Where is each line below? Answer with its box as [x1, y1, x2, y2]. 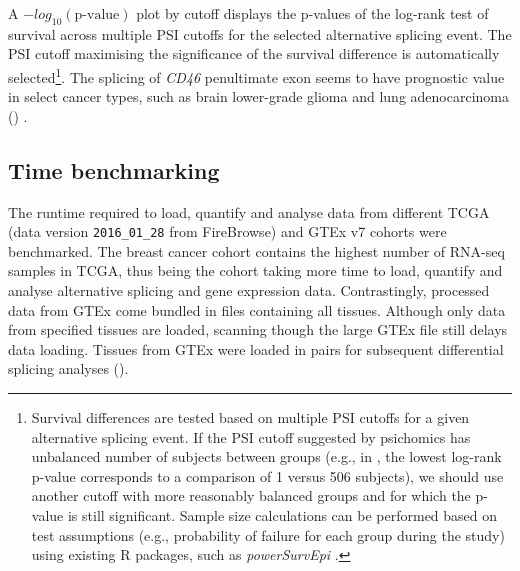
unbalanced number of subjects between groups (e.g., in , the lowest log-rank [31, 446, 502, 467]
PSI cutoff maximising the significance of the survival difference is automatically [8, 43, 500, 64]
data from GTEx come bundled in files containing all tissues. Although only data [8, 299, 506, 320]
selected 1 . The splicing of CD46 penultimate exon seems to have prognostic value [8, 63, 505, 87]
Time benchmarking [8, 154, 220, 185]
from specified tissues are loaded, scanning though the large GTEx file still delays [8, 319, 508, 340]
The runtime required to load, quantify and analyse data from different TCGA [8, 201, 490, 222]
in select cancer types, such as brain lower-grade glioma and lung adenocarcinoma [8, 86, 509, 107]
